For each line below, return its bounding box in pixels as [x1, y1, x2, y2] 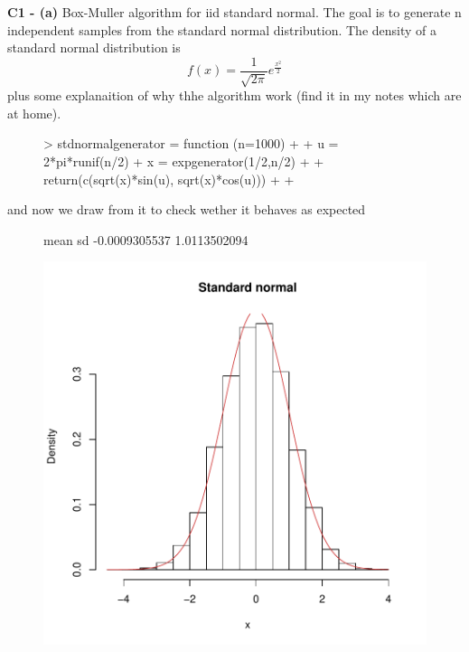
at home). [7, 103, 61, 122]
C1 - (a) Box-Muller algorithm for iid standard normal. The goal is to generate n [7, 3, 462, 21]
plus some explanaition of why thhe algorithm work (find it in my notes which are [7, 86, 462, 105]
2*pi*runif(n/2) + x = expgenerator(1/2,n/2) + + [43, 152, 324, 171]
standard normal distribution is [7, 38, 181, 57]
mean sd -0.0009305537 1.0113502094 [43, 230, 249, 249]
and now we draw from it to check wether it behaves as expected [7, 200, 366, 219]
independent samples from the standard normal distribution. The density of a [7, 20, 437, 39]
